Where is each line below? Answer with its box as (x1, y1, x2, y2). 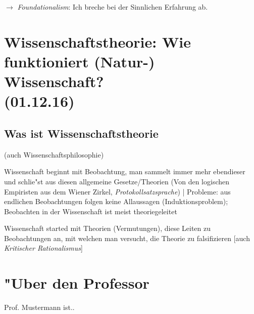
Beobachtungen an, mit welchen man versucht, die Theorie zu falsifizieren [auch (4, 232, 250, 243)
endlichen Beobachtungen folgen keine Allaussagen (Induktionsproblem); (4, 196, 228, 207)
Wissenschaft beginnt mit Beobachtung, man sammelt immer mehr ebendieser (4, 166, 245, 177)
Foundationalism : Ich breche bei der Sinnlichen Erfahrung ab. (17, 2, 208, 12)
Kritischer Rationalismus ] (4, 243, 83, 253)
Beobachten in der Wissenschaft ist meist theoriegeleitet (4, 206, 177, 216)
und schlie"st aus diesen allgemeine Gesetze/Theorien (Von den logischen (4, 176, 230, 186)
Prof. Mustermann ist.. (4, 302, 75, 312)
